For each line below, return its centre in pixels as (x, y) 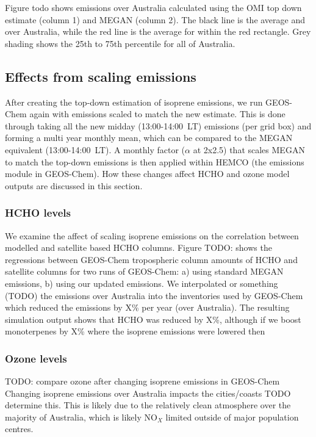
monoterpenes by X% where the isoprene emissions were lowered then (135, 331)
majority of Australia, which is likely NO (81, 417)
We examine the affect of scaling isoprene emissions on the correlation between (152, 235)
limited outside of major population (232, 417)
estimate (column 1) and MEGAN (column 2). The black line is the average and (155, 19)
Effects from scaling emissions (101, 76)
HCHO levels (38, 213)
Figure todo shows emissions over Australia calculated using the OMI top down (153, 7)
